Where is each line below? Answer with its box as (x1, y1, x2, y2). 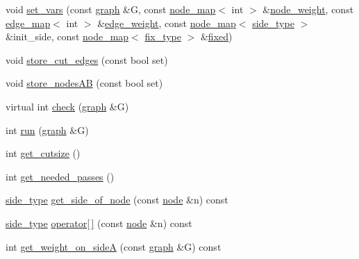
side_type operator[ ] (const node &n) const (6, 215, 192, 230)
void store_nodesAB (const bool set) (6, 76, 163, 90)
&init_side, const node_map (6, 29, 129, 44)
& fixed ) (200, 29, 233, 44)
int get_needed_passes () (6, 169, 115, 183)
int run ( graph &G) (6, 122, 89, 137)
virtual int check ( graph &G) (6, 99, 129, 113)
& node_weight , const (262, 2, 354, 16)
